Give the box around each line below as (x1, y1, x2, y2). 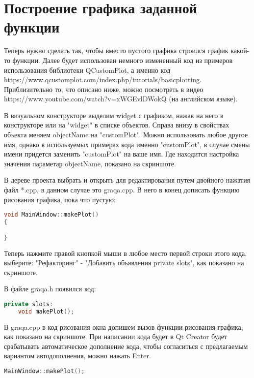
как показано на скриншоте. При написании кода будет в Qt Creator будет (4, 331, 228, 342)
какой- (230, 45, 250, 56)
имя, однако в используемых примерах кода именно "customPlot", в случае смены (4, 139, 250, 149)
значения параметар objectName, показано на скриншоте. (4, 158, 176, 168)
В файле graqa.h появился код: (4, 283, 96, 294)
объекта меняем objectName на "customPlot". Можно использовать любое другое (4, 129, 248, 140)
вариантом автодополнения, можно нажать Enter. (4, 350, 151, 361)
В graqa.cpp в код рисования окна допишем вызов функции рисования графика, (4, 321, 243, 332)
